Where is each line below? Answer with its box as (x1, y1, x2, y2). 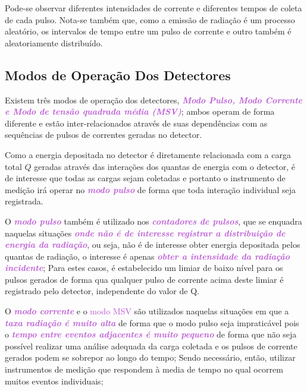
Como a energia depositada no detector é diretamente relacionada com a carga (5, 148, 291, 160)
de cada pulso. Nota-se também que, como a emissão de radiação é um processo (5, 13, 295, 26)
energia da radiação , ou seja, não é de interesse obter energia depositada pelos (5, 238, 300, 251)
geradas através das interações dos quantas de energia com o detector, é (34, 160, 296, 172)
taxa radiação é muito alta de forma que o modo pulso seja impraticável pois (5, 316, 299, 329)
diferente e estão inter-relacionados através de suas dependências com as (5, 116, 268, 129)
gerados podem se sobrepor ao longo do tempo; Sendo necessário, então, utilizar (5, 351, 296, 364)
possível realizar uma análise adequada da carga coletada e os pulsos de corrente (5, 339, 297, 352)
